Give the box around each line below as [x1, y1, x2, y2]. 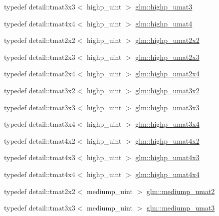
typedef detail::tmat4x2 [4, 135, 75, 146]
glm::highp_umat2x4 [135, 68, 200, 79]
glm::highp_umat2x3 [135, 51, 200, 62]
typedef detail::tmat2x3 [4, 51, 75, 62]
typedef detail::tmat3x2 [4, 85, 75, 95]
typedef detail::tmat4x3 [4, 152, 75, 163]
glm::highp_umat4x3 [135, 152, 200, 163]
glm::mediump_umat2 [146, 186, 215, 196]
